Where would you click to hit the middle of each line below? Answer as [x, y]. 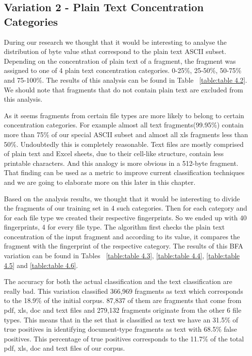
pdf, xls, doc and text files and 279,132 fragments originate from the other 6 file [123, 310]
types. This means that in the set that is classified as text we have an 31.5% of [121, 319]
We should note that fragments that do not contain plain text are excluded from [124, 89]
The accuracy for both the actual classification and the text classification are [118, 281]
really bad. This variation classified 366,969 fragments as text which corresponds [124, 291]
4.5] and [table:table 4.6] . [41, 265]
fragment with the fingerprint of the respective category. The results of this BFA [124, 246]
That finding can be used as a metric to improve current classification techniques [124, 172]
